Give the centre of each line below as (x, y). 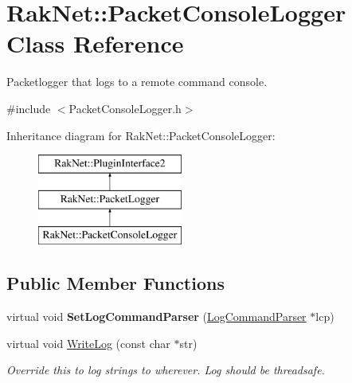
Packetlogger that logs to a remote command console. (137, 82)
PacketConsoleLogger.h (125, 108)
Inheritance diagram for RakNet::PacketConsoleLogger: (141, 135)
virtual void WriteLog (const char (88, 343)
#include (29, 108)
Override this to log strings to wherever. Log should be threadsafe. (166, 370)
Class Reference (95, 43)
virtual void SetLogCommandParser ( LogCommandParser (156, 317)
